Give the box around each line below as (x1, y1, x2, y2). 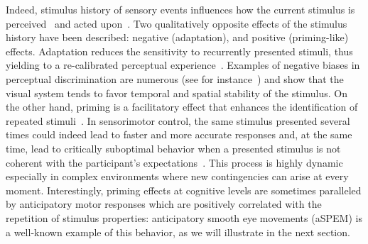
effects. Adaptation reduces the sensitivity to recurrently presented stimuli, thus (6, 43, 353, 58)
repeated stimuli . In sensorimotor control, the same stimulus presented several (6, 113, 350, 128)
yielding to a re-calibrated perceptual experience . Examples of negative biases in (6, 57, 360, 72)
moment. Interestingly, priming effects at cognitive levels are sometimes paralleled (6, 182, 362, 197)
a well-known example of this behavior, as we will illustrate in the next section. (6, 224, 350, 239)
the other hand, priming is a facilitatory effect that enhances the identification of (6, 99, 358, 114)
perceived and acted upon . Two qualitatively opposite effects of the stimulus (6, 16, 347, 30)
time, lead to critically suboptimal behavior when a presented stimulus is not (6, 140, 341, 155)
